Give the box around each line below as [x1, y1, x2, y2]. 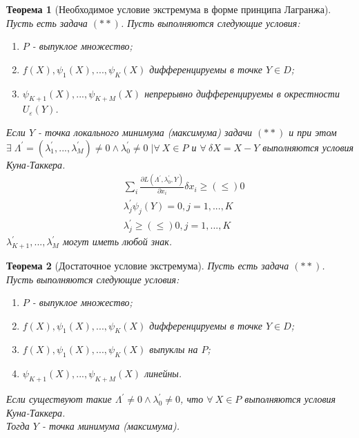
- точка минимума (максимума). [41, 419, 179, 433]
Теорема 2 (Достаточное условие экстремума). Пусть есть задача [6, 258, 289, 272]
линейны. [144, 366, 182, 381]
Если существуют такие [6, 392, 112, 406]
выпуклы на [149, 342, 198, 356]
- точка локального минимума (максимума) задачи [38, 124, 253, 139]
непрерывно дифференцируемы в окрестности [144, 86, 340, 100]
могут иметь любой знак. [62, 234, 173, 249]
